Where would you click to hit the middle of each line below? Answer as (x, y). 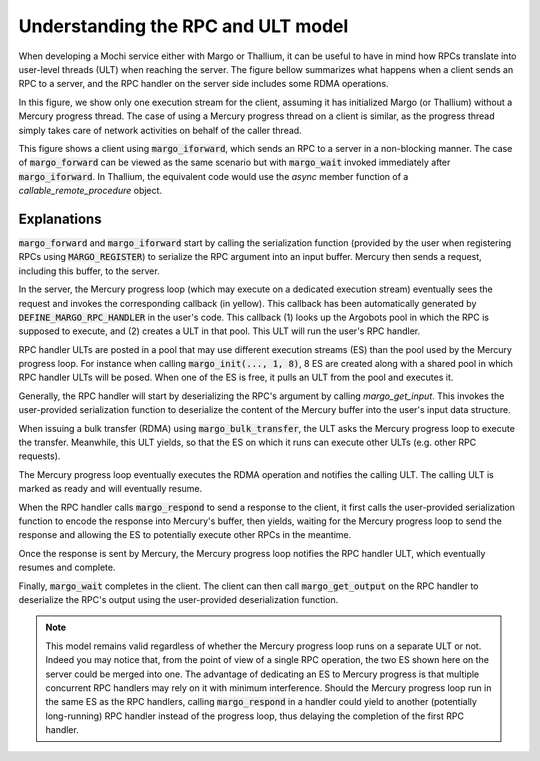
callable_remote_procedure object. (90, 191)
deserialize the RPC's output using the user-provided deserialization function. (178, 599)
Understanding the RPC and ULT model (183, 26)
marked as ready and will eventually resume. (110, 489)
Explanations (60, 218)
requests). (39, 456)
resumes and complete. (67, 567)
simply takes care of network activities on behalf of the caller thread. (160, 130)
